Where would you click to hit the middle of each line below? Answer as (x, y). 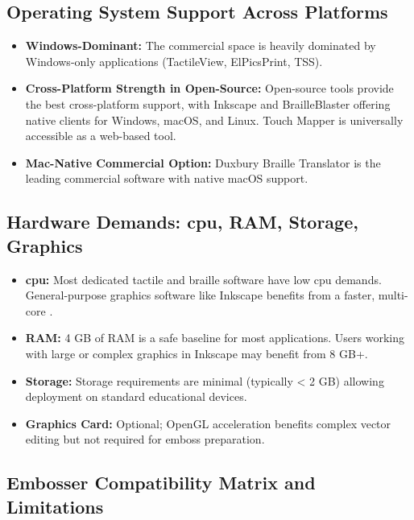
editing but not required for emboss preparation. (145, 439)
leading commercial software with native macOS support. (167, 178)
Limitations (55, 506)
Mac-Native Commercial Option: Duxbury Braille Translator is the (203, 162)
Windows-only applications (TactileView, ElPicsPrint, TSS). (174, 61)
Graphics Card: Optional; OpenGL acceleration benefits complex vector (208, 423)
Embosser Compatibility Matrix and (161, 483)
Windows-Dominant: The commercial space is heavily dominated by (201, 45)
